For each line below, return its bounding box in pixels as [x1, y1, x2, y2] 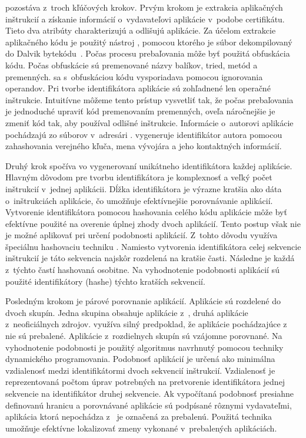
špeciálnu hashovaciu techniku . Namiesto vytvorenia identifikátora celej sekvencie [5, 240, 301, 252]
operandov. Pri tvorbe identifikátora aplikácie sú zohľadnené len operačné [5, 82, 271, 94]
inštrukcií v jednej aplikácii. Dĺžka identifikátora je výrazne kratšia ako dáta [5, 182, 282, 195]
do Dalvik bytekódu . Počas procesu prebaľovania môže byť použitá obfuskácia [5, 47, 290, 60]
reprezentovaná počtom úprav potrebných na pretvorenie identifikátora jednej [5, 376, 285, 388]
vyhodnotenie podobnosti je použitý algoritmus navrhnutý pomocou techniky [5, 341, 284, 353]
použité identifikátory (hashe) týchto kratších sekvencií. [5, 275, 205, 287]
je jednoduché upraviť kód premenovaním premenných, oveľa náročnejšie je [5, 105, 275, 117]
